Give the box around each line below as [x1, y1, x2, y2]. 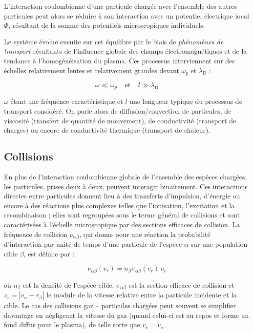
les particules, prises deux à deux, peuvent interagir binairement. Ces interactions [4, 181, 248, 191]
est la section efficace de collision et [128, 279, 234, 290]
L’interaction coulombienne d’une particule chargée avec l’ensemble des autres [4, 1, 237, 11]
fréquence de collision [4, 229, 68, 239]
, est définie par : [23, 248, 75, 258]
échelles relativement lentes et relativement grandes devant [4, 65, 179, 75]
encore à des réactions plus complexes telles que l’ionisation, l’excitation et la [4, 200, 235, 210]
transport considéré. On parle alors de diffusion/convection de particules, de [4, 106, 232, 116]
